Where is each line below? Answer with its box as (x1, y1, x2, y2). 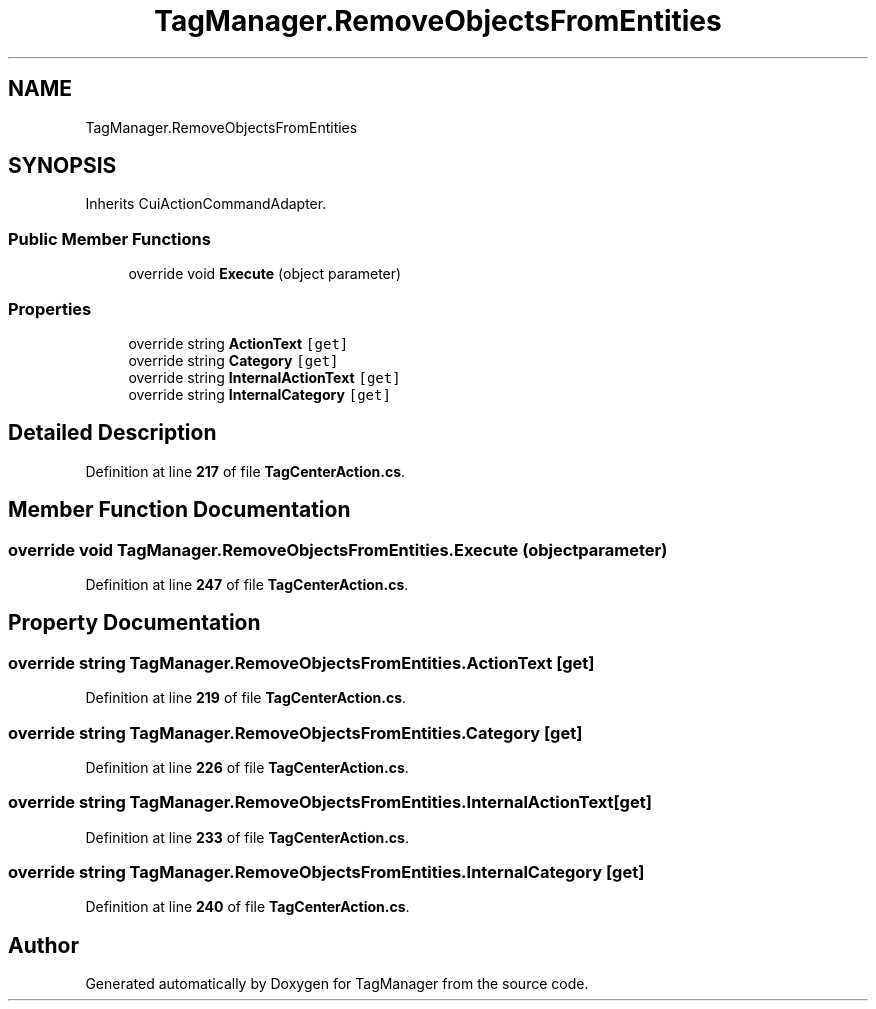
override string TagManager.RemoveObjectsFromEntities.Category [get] (8, 722, 583, 743)
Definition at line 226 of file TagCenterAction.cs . (85, 758, 409, 776)
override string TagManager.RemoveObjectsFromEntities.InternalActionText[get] (8, 792, 652, 813)
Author (8, 932, 79, 958)
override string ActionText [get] (128, 334, 349, 352)
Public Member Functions (8, 228, 211, 249)
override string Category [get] (128, 351, 339, 369)
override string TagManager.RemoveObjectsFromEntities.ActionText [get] (8, 652, 595, 673)
